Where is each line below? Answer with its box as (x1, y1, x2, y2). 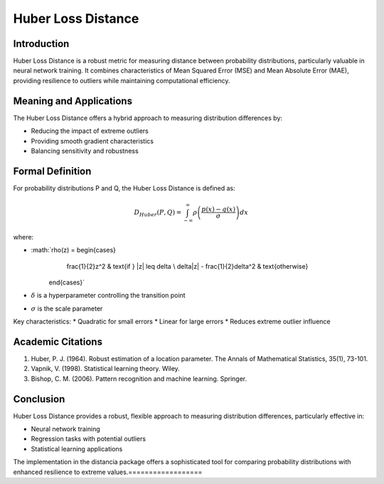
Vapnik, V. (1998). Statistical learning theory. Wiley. (31, 365, 181, 373)
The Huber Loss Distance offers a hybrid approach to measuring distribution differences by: (13, 114, 283, 122)
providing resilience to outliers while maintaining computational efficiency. (13, 76, 230, 85)
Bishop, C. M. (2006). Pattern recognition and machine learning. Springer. (31, 374, 247, 383)
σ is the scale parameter (31, 304, 103, 313)
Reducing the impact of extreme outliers (31, 127, 149, 135)
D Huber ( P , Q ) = (134, 208, 182, 218)
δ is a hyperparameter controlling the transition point (31, 291, 186, 300)
